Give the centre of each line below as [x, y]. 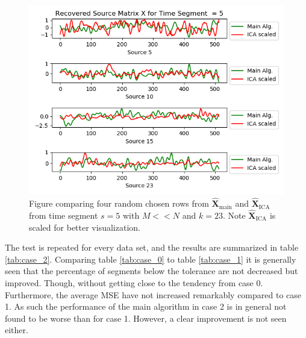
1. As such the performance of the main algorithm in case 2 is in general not [146, 306]
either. [17, 330]
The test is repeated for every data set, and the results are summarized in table [152, 247]
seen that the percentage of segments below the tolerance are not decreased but [151, 271]
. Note [234, 215]
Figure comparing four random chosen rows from [119, 203]
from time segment [64, 215]
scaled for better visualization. [85, 227]
